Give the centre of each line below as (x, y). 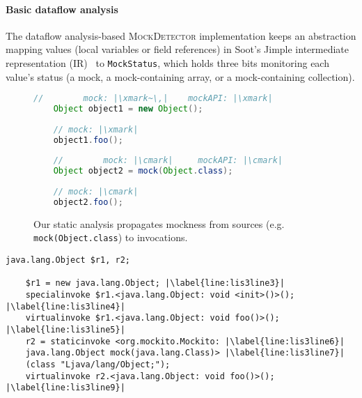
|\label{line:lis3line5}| (65, 330)
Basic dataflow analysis (62, 9)
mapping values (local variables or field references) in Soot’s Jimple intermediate (178, 49)
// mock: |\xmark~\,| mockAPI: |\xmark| (153, 99)
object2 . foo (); (88, 202)
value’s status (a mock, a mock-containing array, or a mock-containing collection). (180, 76)
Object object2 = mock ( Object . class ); (143, 171)
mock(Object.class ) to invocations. (111, 237)
